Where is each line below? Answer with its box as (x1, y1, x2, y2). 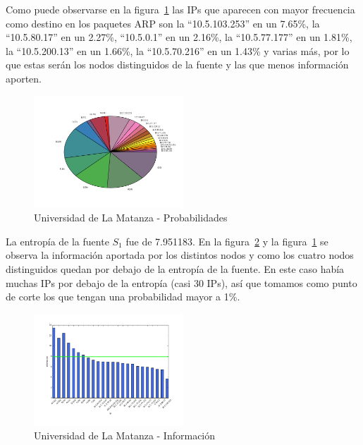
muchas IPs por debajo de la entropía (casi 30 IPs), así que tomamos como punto (6, 275, 357, 290)
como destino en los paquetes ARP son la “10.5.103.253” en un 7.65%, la (6, 16, 320, 30)
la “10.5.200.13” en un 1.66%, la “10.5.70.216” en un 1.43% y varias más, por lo (6, 43, 350, 58)
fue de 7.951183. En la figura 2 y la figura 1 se (125, 233, 328, 248)
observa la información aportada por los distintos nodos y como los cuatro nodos (6, 248, 354, 262)
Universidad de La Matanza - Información (34, 428, 216, 443)
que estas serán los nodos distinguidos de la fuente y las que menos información (6, 57, 349, 72)
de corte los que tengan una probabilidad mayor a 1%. (6, 289, 240, 304)
